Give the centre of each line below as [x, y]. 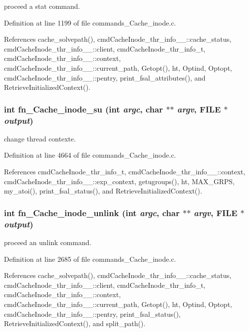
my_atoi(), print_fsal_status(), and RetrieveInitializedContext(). [103, 191]
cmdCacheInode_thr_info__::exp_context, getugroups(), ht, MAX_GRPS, [119, 181]
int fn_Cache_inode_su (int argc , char [84, 109]
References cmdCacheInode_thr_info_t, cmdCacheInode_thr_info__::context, [125, 172]
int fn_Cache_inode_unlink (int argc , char [92, 212]
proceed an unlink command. [48, 242]
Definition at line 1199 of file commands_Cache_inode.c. [90, 22]
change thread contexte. [40, 138]
